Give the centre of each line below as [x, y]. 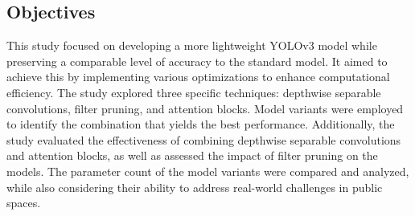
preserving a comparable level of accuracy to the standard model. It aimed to [197, 61]
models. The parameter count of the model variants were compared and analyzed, [208, 171]
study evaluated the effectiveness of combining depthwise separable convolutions [204, 139]
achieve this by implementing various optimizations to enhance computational [198, 77]
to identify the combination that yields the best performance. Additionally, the [201, 124]
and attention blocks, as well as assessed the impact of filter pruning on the [192, 155]
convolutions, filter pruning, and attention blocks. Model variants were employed [205, 108]
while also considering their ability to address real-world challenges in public [195, 187]
